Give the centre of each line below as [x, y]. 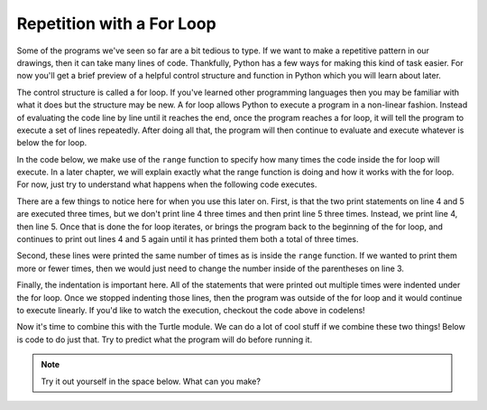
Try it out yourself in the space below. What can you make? [151, 381]
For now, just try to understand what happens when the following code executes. [167, 184]
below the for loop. [52, 143]
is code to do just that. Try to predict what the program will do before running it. [165, 340]
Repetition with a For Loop [116, 23]
